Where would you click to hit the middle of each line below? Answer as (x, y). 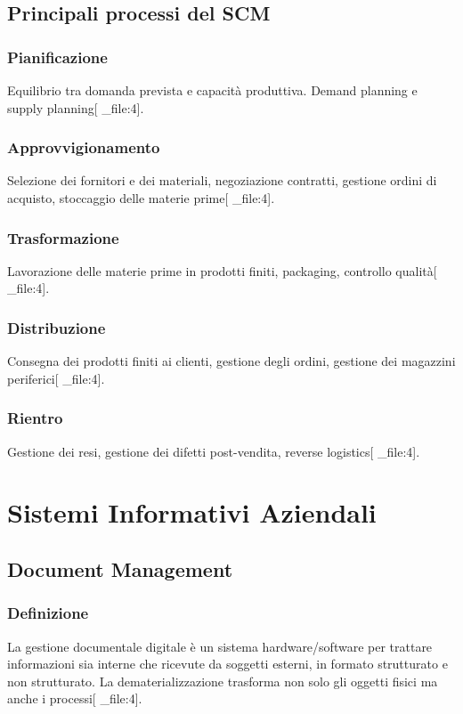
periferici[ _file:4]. (56, 378)
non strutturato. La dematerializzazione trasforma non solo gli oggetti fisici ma (223, 681)
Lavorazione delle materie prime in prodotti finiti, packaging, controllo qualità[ (222, 270)
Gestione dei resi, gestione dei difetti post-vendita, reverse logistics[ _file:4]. (214, 451)
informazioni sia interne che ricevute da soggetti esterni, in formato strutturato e (227, 664)
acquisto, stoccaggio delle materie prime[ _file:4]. (141, 198)
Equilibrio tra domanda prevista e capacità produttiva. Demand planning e (212, 90)
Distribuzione (57, 327)
